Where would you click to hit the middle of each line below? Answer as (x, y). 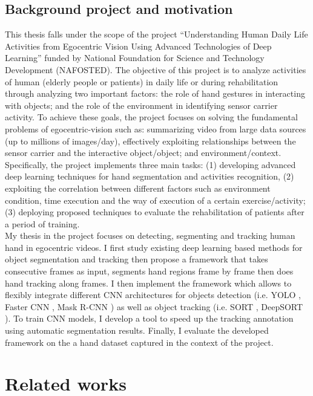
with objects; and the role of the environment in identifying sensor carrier (141, 105)
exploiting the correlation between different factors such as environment (138, 188)
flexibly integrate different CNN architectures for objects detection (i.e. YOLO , (153, 295)
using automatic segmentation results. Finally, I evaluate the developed (137, 330)
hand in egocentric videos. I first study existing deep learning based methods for (154, 247)
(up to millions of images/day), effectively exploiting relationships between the (150, 141)
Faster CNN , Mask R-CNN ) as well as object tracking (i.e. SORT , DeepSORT (154, 306)
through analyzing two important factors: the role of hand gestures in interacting (155, 93)
